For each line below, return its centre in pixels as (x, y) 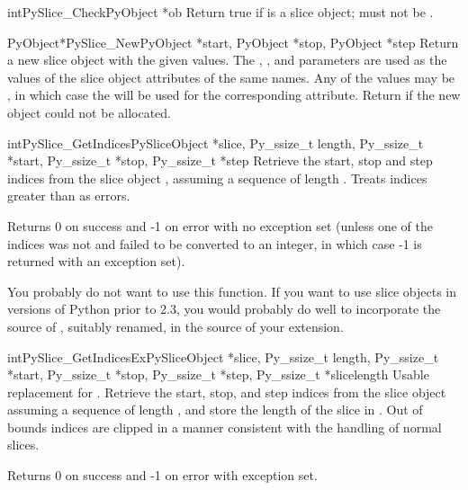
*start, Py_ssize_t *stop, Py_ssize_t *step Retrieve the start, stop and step (220, 160)
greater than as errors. (69, 196)
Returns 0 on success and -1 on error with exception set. (162, 475)
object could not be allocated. (90, 112)
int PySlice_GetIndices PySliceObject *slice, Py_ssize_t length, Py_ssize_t (216, 143)
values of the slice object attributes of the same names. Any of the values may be (231, 77)
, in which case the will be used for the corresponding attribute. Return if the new (234, 95)
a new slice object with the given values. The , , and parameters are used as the (227, 60)
